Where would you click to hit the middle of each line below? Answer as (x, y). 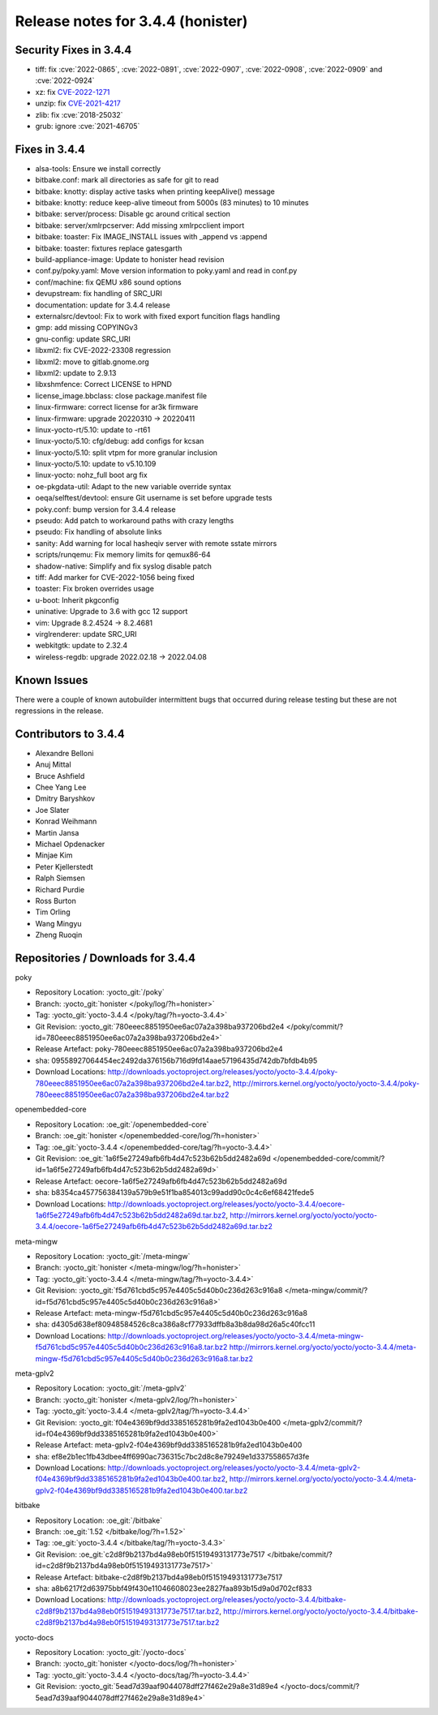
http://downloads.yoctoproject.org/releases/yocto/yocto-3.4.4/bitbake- (227, 1600)
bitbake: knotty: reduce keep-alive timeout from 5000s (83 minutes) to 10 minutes (172, 203)
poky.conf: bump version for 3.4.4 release (105, 509)
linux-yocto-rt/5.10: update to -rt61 (93, 429)
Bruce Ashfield (60, 776)
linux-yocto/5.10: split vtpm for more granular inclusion (127, 452)
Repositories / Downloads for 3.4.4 (105, 958)
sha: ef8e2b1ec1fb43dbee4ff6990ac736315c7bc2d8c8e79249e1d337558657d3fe (172, 1456)
